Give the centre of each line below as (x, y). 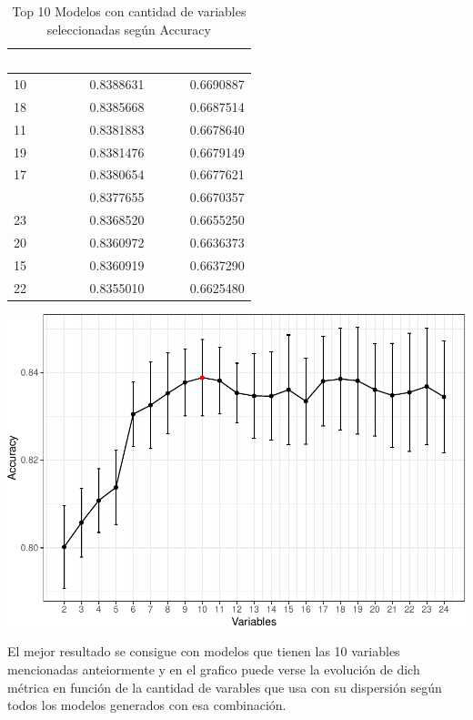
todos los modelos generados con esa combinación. (147, 705)
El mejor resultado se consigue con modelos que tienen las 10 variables (204, 651)
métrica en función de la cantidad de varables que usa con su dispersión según (225, 687)
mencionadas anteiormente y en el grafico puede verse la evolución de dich (214, 669)
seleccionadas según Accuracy (129, 29)
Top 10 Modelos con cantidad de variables (129, 11)
